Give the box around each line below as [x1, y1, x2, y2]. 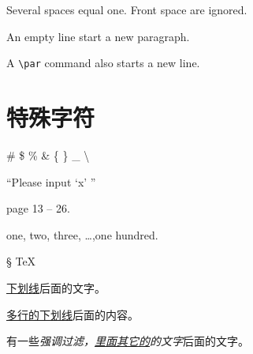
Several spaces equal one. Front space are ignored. [6, 2, 247, 17]
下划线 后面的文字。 [6, 279, 106, 296]
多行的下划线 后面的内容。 [6, 306, 139, 322]
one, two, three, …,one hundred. [6, 226, 158, 243]
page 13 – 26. [6, 200, 70, 217]
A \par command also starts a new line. [6, 55, 200, 71]
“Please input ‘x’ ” [6, 173, 96, 190]
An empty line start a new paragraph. [6, 28, 190, 44]
